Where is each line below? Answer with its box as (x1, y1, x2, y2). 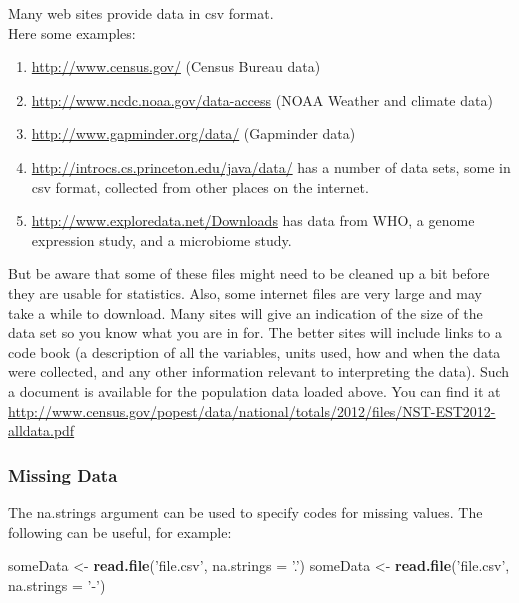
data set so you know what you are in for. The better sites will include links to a (8, 322, 502, 343)
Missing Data (8, 462, 118, 487)
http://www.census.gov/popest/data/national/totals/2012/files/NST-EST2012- (8, 400, 496, 421)
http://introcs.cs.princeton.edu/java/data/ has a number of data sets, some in (31, 156, 511, 177)
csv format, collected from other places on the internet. (31, 176, 369, 197)
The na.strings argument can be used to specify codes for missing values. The (8, 501, 483, 522)
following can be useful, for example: (8, 521, 232, 542)
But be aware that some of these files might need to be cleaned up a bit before (8, 263, 490, 284)
